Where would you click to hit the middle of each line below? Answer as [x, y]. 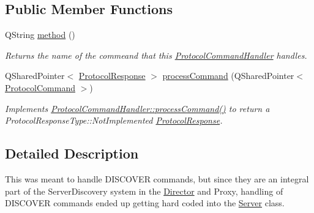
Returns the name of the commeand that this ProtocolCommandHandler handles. [156, 55]
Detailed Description [72, 153]
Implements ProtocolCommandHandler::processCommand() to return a [137, 108]
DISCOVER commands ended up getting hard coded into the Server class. [145, 203]
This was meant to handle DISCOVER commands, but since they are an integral [157, 178]
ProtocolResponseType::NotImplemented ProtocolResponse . [114, 120]
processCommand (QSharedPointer [228, 76]
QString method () [40, 35]
